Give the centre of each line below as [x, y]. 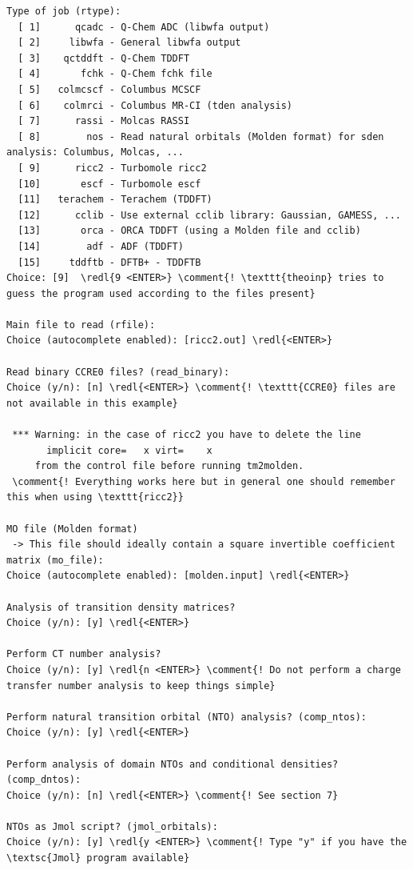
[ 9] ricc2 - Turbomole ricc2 [112, 168]
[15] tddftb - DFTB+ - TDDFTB [109, 262]
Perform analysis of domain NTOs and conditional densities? [173, 764]
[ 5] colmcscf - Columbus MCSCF [109, 89]
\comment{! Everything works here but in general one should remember [204, 481]
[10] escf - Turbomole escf [109, 184]
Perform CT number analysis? [84, 654]
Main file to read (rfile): [81, 325]
